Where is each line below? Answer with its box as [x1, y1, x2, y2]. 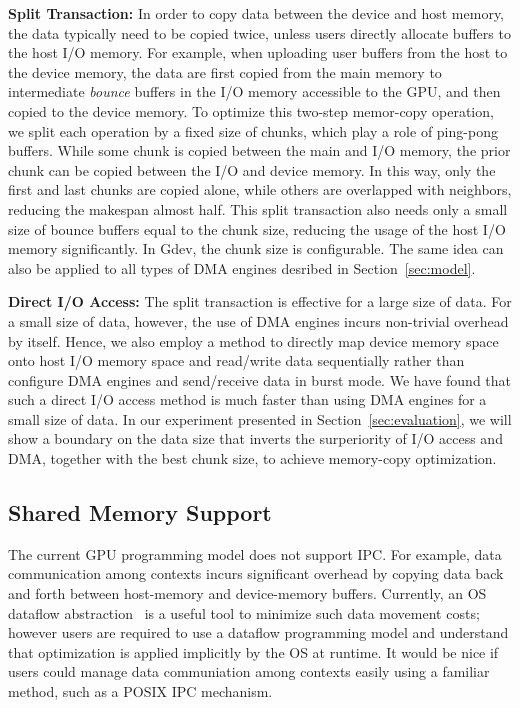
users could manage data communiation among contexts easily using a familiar [8, 661, 490, 682]
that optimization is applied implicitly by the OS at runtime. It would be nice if [8, 641, 499, 662]
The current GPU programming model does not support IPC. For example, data [8, 543, 502, 564]
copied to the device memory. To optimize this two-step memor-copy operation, [8, 100, 494, 121]
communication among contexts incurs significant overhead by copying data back [8, 563, 504, 584]
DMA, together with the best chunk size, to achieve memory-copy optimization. [8, 448, 497, 469]
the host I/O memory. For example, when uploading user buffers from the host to [8, 42, 508, 63]
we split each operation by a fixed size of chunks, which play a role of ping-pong [8, 120, 498, 141]
